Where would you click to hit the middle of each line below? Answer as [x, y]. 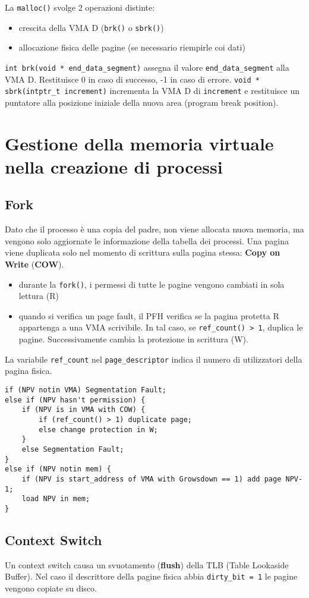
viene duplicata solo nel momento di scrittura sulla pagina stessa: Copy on [143, 252]
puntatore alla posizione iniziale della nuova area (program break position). [142, 102]
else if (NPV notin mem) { [58, 469]
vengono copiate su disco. [51, 588]
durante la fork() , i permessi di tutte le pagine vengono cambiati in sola [152, 284]
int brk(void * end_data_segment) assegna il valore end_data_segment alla [147, 67]
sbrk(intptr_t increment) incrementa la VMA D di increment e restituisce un [152, 91]
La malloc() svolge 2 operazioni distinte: [80, 7]
